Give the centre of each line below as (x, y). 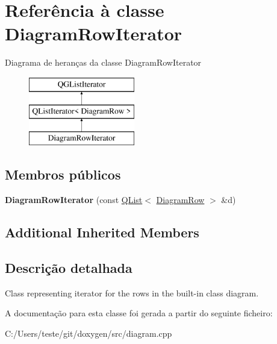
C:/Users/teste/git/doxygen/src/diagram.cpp (89, 333)
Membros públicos (63, 174)
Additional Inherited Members (102, 232)
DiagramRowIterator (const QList (74, 200)
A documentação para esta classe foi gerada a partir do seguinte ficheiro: (139, 313)
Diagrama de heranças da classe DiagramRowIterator (103, 62)
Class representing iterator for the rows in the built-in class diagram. (132, 292)
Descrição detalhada (69, 267)
